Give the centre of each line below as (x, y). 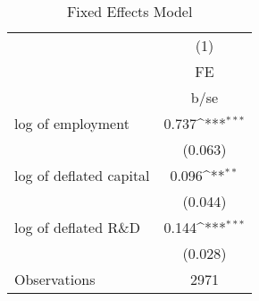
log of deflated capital (82, 175)
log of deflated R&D (77, 227)
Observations (55, 279)
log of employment (72, 123)
